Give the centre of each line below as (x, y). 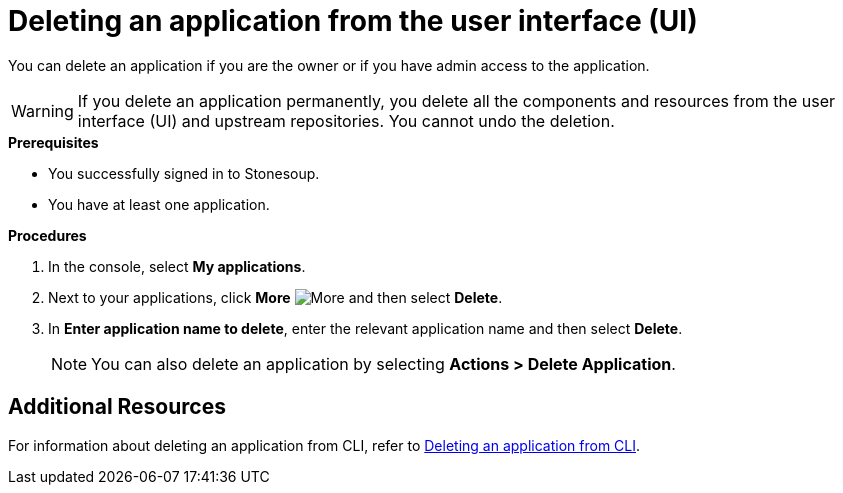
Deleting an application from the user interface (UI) (353, 21)
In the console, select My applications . (177, 266)
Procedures (47, 235)
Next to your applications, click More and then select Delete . (275, 297)
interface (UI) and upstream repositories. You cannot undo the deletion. (346, 120)
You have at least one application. (159, 204)
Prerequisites (53, 142)
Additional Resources (117, 407)
